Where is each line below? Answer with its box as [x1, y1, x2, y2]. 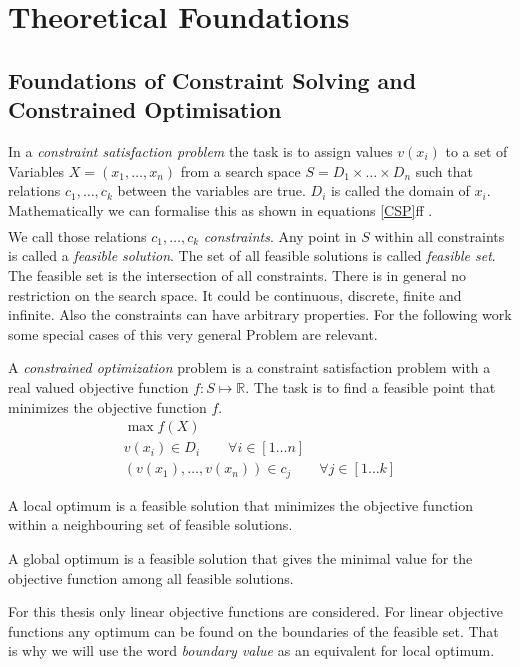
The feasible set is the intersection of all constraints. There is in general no [8, 265, 466, 286]
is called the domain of [330, 180, 470, 201]
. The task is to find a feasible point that [245, 377, 496, 398]
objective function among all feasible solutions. [8, 567, 294, 588]
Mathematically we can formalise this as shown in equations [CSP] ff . [8, 199, 433, 220]
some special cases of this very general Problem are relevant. [8, 323, 378, 344]
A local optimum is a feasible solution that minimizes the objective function [8, 494, 474, 515]
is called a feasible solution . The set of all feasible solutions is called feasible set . [8, 245, 496, 266]
